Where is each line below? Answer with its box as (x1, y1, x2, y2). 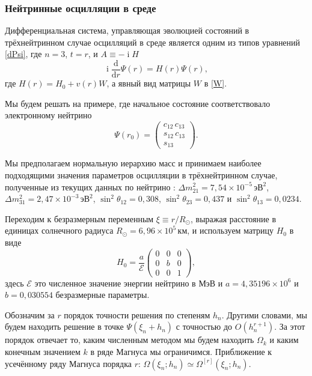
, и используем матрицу (187, 224, 274, 237)
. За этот (274, 320, 305, 333)
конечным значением (5, 345, 81, 358)
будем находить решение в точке (5, 320, 124, 333)
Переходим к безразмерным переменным (5, 212, 154, 225)
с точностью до (176, 320, 233, 333)
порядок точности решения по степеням (64, 308, 210, 321)
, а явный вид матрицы (106, 77, 191, 89)
